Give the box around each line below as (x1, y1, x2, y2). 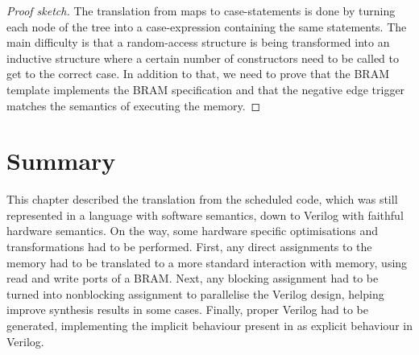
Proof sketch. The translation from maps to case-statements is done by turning (6, 2, 396, 19)
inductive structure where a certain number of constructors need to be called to (6, 49, 399, 66)
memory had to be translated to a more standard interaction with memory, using (6, 254, 408, 270)
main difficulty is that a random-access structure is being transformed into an (6, 34, 390, 51)
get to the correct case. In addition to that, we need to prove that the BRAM (6, 65, 389, 82)
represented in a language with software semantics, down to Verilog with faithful (6, 206, 404, 223)
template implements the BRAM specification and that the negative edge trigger (6, 80, 405, 97)
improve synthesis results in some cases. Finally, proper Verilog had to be (6, 301, 368, 318)
